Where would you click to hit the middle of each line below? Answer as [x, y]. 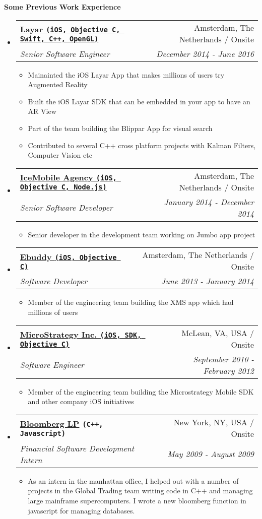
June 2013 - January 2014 [207, 281]
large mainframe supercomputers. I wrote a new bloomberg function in [137, 500]
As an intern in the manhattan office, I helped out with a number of [133, 480]
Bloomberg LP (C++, [61, 424]
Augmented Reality [58, 84]
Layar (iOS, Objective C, [70, 29]
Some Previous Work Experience [62, 7]
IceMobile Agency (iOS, [68, 177]
